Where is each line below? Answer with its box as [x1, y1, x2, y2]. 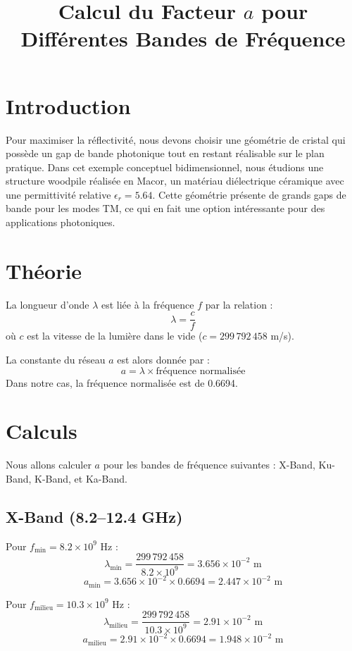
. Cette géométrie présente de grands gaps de [152, 187, 346, 201]
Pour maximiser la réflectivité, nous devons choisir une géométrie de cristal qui [6, 132, 346, 147]
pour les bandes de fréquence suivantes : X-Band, [103, 457, 315, 472]
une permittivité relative [6, 187, 111, 201]
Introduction [6, 91, 131, 120]
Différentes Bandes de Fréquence [20, 24, 346, 53]
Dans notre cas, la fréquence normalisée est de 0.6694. [6, 375, 238, 390]
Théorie [6, 256, 82, 285]
